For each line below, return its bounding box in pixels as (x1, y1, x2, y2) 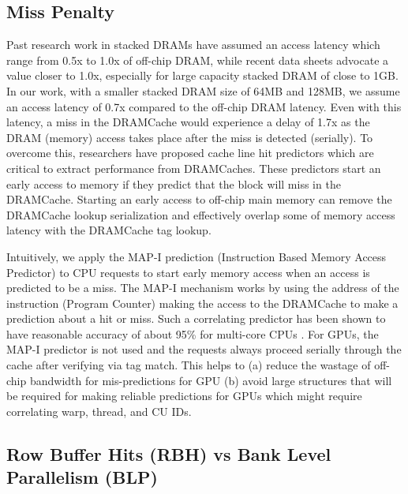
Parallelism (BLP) (6, 465, 158, 489)
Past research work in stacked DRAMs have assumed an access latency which (6, 36, 380, 53)
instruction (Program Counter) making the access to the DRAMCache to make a (6, 294, 399, 311)
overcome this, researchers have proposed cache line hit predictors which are (6, 144, 374, 161)
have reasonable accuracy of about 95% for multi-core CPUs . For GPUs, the (6, 325, 379, 342)
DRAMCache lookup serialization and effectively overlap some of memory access (6, 206, 395, 223)
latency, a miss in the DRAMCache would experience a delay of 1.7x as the (6, 114, 370, 130)
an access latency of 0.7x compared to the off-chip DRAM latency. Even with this (6, 98, 402, 114)
